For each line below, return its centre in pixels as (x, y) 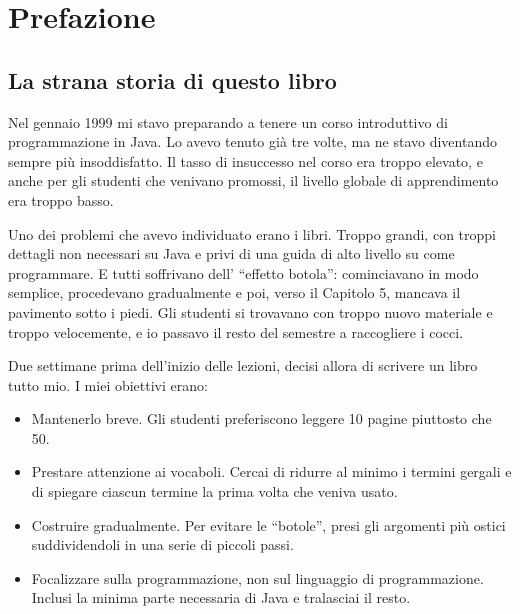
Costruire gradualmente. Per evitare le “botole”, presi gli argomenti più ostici (268, 524)
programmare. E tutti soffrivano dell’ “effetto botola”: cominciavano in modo (243, 272)
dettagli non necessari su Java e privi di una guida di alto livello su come (231, 253)
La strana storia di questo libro (172, 79)
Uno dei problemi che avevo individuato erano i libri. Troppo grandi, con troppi (252, 233)
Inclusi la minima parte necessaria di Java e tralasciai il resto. (221, 597)
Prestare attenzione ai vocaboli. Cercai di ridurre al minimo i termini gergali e (271, 471)
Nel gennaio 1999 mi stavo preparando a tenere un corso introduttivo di (228, 121)
